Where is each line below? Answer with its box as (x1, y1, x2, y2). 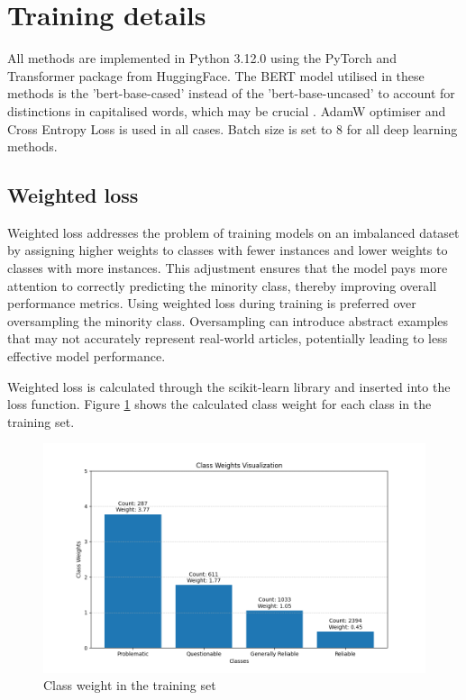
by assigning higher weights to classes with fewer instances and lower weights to (7, 241, 448, 259)
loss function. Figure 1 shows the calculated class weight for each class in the (7, 395, 432, 414)
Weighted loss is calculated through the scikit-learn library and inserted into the (7, 377, 451, 395)
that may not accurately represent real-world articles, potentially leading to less (7, 329, 448, 348)
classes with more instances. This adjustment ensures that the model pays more (7, 259, 448, 277)
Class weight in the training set (43, 676, 216, 695)
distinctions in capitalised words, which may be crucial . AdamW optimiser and (7, 101, 446, 120)
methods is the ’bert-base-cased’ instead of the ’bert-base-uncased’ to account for (7, 84, 455, 103)
